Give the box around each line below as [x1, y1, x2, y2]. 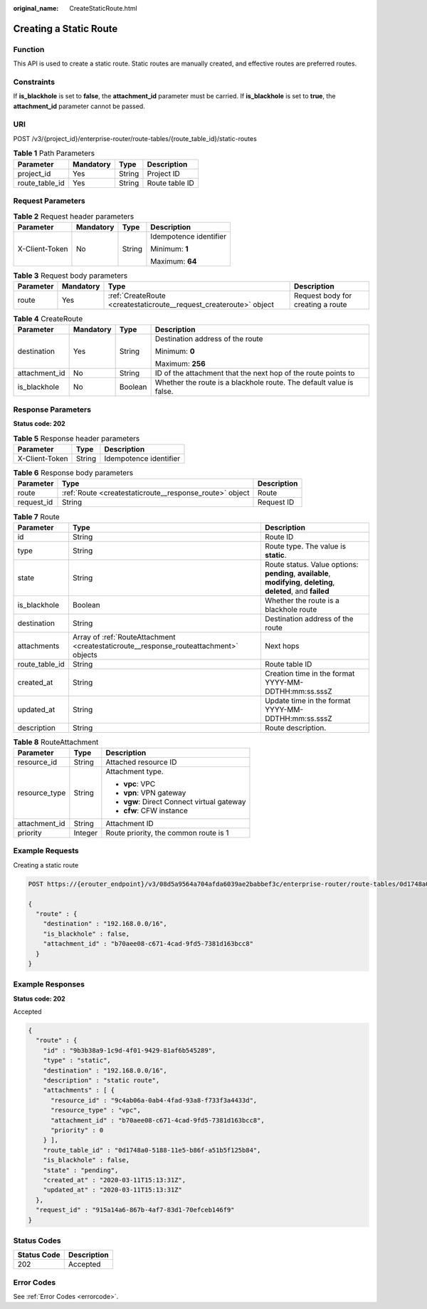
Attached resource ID [105, 757, 177, 767]
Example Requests [13, 846, 79, 856]
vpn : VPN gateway [123, 788, 186, 798]
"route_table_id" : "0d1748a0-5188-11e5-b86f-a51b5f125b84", [43, 1146, 261, 1154]
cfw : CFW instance [123, 805, 188, 815]
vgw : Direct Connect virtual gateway [123, 797, 246, 807]
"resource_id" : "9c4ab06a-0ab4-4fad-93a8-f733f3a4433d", [51, 1096, 258, 1104]
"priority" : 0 [51, 1126, 104, 1134]
